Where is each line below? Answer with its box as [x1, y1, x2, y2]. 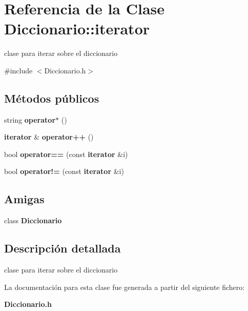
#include [4, 65, 33, 75]
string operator [4, 114, 56, 125]
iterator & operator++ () [4, 131, 94, 142]
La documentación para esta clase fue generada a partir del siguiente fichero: [4, 281, 245, 292]
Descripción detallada [4, 240, 121, 256]
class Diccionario [4, 215, 62, 226]
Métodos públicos [4, 90, 99, 106]
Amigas [4, 191, 45, 207]
